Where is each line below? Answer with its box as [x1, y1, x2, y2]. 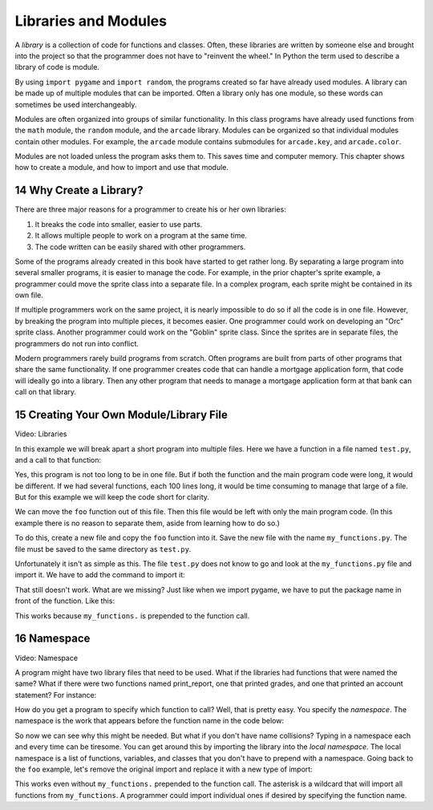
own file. [14, 290, 43, 300]
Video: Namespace [14, 653, 79, 662]
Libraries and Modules [14, 12, 168, 30]
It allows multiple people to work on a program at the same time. [34, 231, 248, 241]
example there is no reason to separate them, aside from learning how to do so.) [14, 518, 281, 528]
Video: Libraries [14, 429, 67, 439]
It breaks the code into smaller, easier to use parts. [34, 219, 203, 229]
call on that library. [14, 387, 76, 397]
